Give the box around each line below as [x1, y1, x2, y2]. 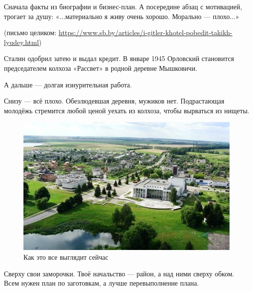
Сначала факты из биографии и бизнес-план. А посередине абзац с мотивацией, [4, 1, 242, 11]
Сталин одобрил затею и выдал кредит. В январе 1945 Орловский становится [4, 53, 234, 63]
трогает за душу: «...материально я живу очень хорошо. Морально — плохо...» [4, 11, 239, 21]
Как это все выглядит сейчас [23, 251, 108, 262]
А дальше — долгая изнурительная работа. [4, 79, 132, 89]
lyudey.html [4, 37, 39, 47]
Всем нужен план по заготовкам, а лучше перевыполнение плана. [4, 278, 199, 288]
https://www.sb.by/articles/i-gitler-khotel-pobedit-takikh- [58, 27, 232, 38]
